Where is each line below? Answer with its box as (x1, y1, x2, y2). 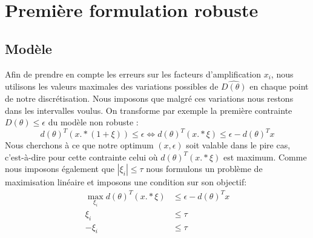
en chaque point (249, 80, 309, 93)
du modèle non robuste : (48, 116, 139, 128)
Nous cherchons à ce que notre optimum (5, 139, 154, 151)
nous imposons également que (5, 162, 115, 175)
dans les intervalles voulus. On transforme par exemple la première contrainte (5, 104, 292, 116)
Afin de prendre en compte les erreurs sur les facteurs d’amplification (5, 67, 261, 80)
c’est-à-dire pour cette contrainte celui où (5, 150, 158, 163)
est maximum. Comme (223, 150, 307, 163)
